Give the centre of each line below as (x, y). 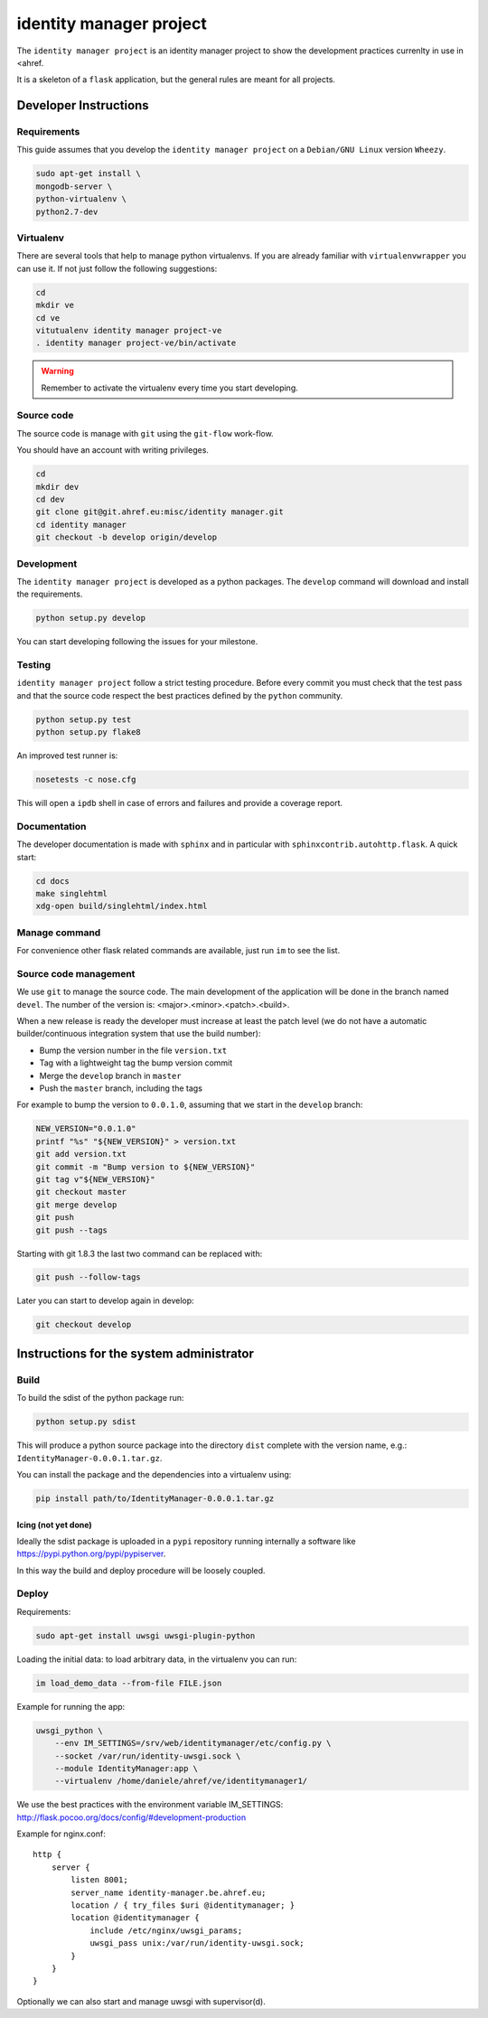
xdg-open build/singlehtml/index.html (122, 906)
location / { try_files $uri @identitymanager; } (183, 1905)
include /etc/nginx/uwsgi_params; (166, 1930)
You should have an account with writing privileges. (113, 450)
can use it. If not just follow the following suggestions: (117, 268)
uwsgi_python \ (69, 1730)
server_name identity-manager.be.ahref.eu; (169, 1892)
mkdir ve (55, 305)
